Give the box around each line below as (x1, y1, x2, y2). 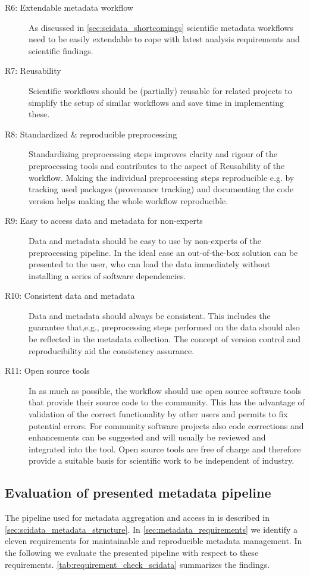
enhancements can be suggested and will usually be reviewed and (29, 431, 266, 443)
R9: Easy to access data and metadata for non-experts (5, 214, 203, 227)
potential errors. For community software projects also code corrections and (29, 419, 304, 432)
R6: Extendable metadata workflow (5, 1, 133, 13)
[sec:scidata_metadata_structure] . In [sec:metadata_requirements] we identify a (5, 523, 298, 535)
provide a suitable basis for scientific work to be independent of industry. (29, 454, 295, 467)
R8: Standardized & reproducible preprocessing (5, 127, 177, 140)
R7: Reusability (5, 64, 61, 77)
